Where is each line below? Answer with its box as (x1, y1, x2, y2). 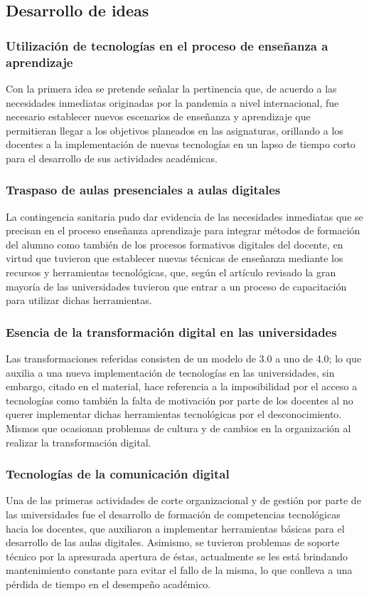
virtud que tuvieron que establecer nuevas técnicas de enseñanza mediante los (6, 251, 343, 266)
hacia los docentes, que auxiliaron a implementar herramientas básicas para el (6, 521, 345, 535)
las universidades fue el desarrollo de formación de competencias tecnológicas (6, 507, 341, 522)
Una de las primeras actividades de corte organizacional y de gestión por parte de (6, 493, 361, 508)
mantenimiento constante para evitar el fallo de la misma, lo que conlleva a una (6, 563, 353, 577)
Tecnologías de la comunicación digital (6, 465, 230, 483)
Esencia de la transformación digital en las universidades (6, 323, 337, 340)
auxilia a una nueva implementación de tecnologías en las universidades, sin (6, 365, 335, 380)
